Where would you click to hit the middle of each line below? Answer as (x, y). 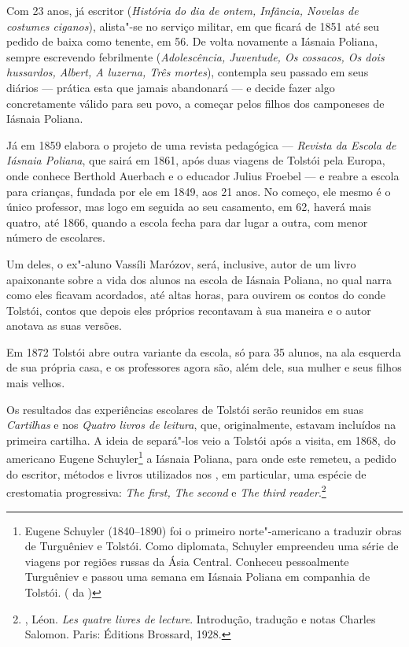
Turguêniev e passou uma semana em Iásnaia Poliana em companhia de (197, 577)
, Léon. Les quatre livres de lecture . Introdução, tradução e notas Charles (200, 618)
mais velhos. (36, 383)
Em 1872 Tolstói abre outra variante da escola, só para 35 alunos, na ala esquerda (204, 351)
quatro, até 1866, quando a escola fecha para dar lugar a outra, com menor (187, 222)
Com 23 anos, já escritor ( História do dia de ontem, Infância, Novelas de (182, 10)
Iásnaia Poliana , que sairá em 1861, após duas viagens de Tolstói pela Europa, (196, 160)
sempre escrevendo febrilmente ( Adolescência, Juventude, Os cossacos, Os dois (195, 56)
